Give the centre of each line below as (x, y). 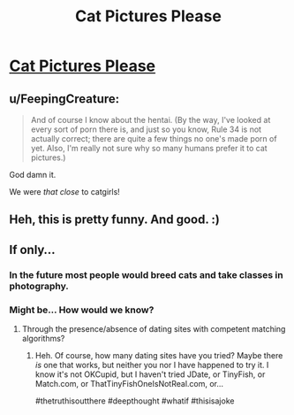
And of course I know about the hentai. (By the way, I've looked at (151, 120)
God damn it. (33, 175)
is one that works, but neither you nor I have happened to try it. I (152, 365)
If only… (32, 250)
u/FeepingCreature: (64, 99)
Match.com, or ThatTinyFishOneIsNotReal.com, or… (129, 384)
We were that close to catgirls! (65, 192)
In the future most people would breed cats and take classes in (147, 274)
